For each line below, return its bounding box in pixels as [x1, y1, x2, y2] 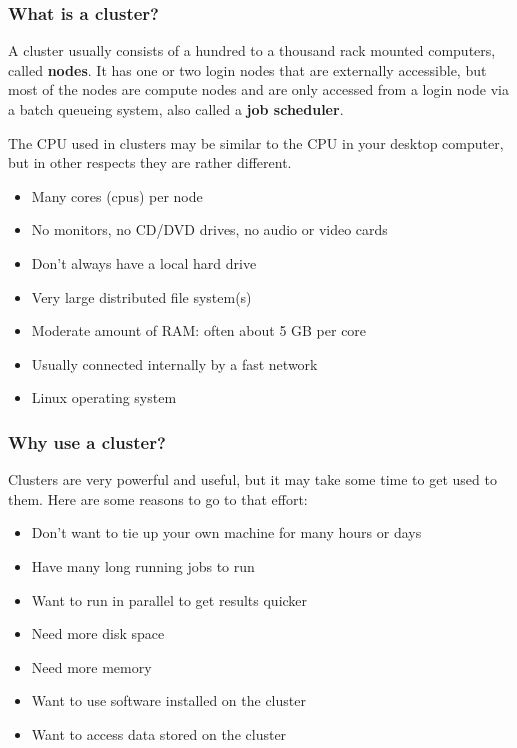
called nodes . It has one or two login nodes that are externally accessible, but [8, 59, 487, 80]
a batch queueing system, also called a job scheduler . [8, 99, 344, 119]
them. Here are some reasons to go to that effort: [8, 488, 308, 509]
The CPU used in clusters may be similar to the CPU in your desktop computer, [8, 132, 504, 153]
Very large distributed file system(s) [31, 286, 252, 307]
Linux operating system [31, 387, 177, 408]
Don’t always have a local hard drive [31, 252, 257, 273]
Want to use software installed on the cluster [31, 690, 306, 711]
